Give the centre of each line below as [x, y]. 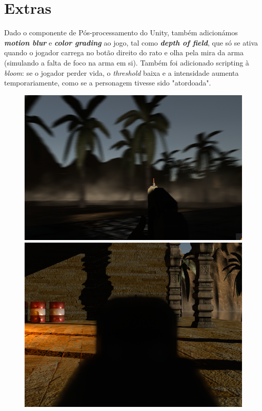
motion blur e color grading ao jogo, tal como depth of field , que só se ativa [131, 42]
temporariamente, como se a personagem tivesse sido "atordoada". [108, 83]
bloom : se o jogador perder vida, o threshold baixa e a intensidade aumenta [122, 72]
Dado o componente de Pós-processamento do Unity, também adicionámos [121, 33]
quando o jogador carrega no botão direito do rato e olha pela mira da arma [124, 52]
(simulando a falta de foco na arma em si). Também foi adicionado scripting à [127, 62]
